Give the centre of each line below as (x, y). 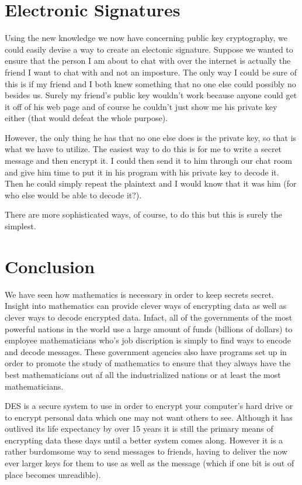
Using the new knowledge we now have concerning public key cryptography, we (146, 38)
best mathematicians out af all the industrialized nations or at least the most (143, 374)
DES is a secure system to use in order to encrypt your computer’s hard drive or (149, 406)
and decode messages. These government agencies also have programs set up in (146, 351)
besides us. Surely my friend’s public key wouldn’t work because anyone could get (151, 95)
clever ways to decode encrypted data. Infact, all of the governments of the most (149, 317)
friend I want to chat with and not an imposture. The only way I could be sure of (151, 72)
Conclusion (50, 266)
